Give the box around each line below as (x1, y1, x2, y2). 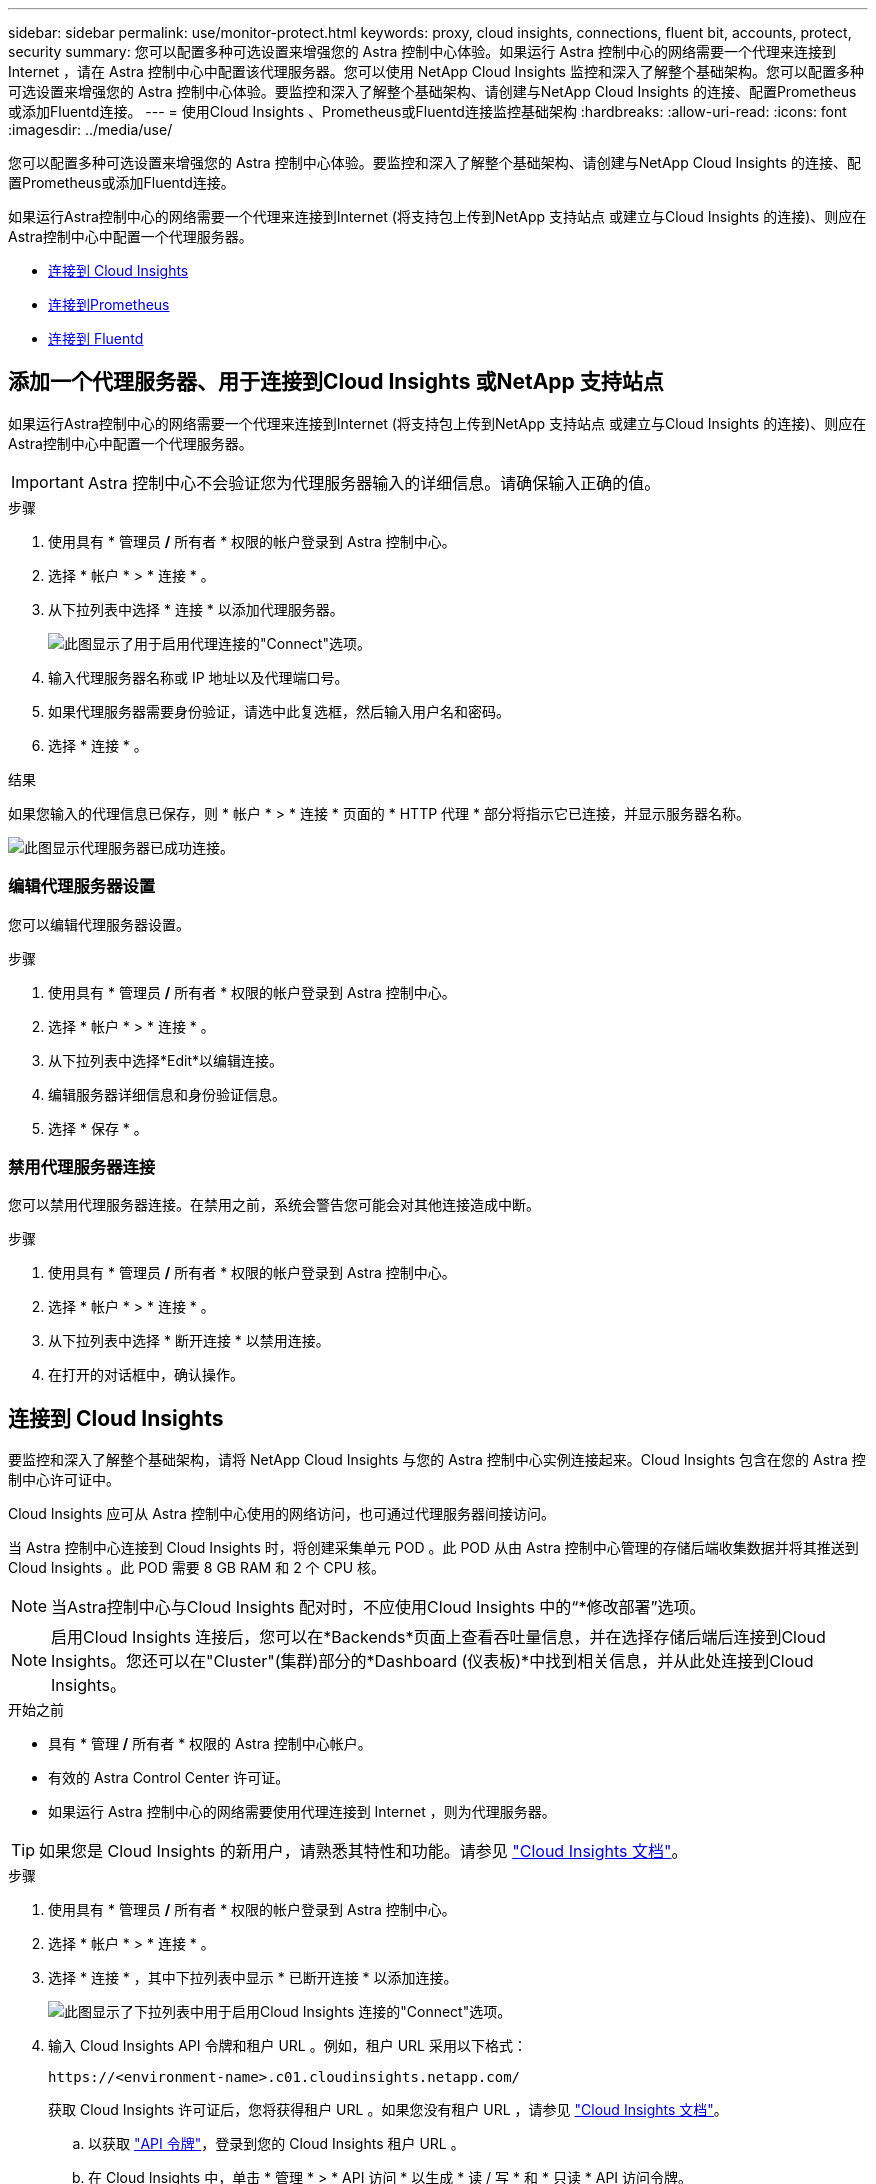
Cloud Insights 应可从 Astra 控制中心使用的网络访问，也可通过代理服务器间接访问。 (8, 1505, 555, 1523)
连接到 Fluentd (48, 330, 144, 347)
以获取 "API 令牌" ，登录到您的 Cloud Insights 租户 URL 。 (88, 2135, 465, 2153)
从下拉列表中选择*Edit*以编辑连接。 (48, 1051, 283, 1069)
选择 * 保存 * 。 (48, 1119, 148, 1137)
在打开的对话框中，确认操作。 (48, 1366, 244, 1384)
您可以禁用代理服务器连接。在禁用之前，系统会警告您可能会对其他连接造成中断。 (8, 1196, 540, 1214)
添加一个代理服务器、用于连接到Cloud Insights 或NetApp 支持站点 (8, 369, 664, 395)
